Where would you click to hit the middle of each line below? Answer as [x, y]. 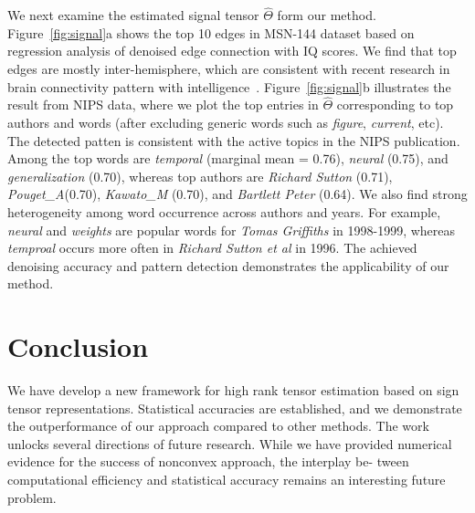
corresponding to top [395, 105]
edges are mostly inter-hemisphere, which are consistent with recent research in [229, 68]
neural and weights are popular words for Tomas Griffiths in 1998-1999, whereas [232, 230]
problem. [32, 497]
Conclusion [78, 346]
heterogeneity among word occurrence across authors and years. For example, [224, 211]
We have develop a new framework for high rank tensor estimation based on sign [233, 390]
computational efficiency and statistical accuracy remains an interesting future [227, 480]
